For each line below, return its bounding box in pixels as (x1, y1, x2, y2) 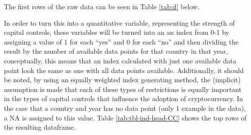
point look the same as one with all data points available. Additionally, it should (4, 65, 244, 75)
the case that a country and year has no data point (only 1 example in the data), (4, 103, 246, 113)
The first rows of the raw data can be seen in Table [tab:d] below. (4, 1, 200, 11)
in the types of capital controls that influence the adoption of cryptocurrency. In (4, 93, 243, 104)
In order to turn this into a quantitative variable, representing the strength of (4, 17, 235, 28)
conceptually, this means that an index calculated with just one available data (4, 55, 236, 65)
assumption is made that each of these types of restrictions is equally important (4, 84, 242, 94)
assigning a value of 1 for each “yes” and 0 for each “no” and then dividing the (4, 36, 239, 46)
